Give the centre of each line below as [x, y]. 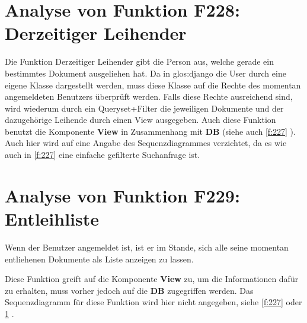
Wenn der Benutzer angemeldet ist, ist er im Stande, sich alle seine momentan [147, 247]
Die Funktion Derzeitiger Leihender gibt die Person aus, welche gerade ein [139, 61]
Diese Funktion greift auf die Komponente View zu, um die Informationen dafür [152, 279]
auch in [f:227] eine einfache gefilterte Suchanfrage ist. [103, 155]
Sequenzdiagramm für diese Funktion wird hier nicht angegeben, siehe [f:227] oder [153, 302]
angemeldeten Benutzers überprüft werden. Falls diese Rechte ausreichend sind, [149, 96]
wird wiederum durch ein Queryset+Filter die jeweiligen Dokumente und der [144, 108]
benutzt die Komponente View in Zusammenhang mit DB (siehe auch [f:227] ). [150, 131]
